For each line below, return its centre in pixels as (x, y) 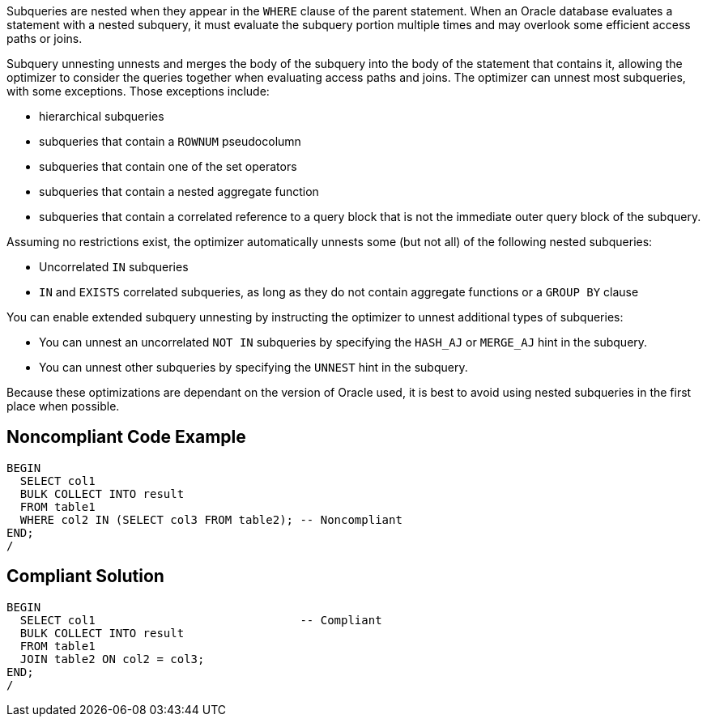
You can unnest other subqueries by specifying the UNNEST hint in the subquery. (253, 367)
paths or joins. (45, 38)
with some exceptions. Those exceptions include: (138, 91)
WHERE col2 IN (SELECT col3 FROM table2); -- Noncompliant (211, 519)
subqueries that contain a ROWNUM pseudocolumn (170, 141)
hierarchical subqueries (102, 116)
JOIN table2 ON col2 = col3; (112, 659)
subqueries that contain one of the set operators (168, 166)
